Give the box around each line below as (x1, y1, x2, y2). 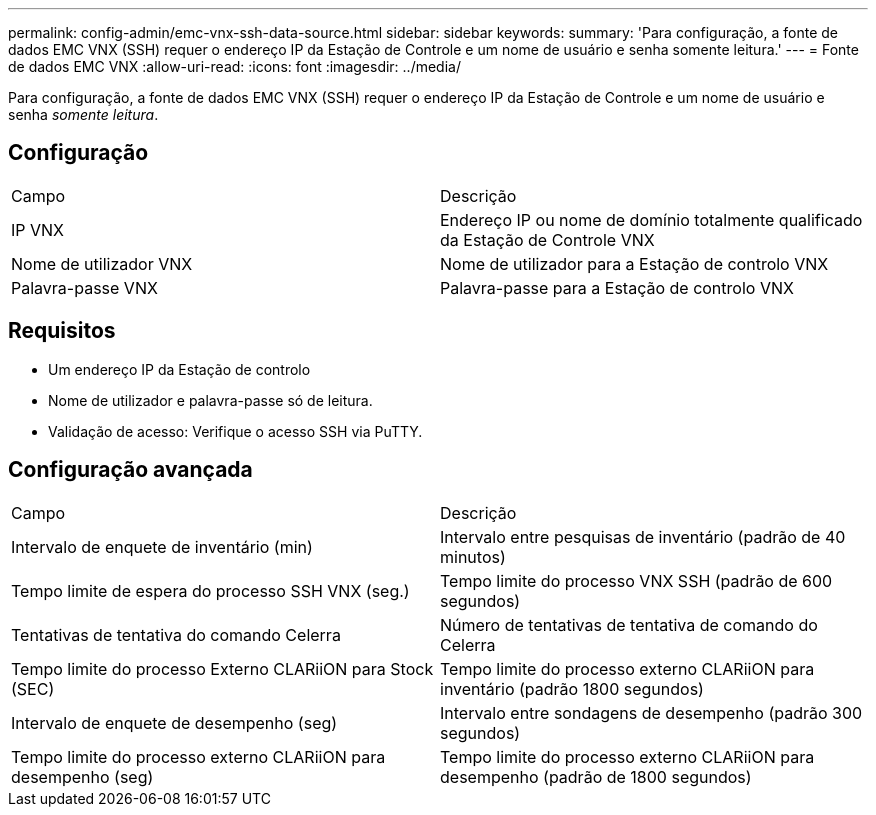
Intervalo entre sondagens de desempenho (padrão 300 (440, 702, 863, 723)
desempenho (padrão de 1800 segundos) (440, 766, 752, 787)
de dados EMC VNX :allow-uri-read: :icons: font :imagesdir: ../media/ (8, 58, 461, 75)
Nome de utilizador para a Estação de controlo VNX (440, 253, 829, 274)
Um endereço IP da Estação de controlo (48, 360, 311, 378)
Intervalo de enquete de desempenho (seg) (11, 712, 338, 733)
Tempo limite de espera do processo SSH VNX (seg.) (11, 580, 410, 601)
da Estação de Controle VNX (440, 229, 655, 250)
